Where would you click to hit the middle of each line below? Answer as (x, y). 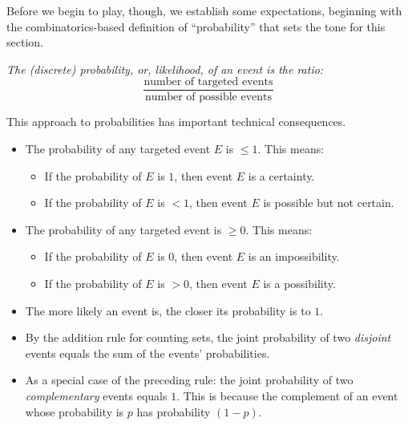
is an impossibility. (294, 256)
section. (25, 42)
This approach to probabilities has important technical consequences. (176, 122)
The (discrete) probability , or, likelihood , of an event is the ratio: (165, 69)
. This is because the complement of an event (287, 395)
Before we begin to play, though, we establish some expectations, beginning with (204, 10)
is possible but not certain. (329, 203)
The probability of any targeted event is (123, 229)
